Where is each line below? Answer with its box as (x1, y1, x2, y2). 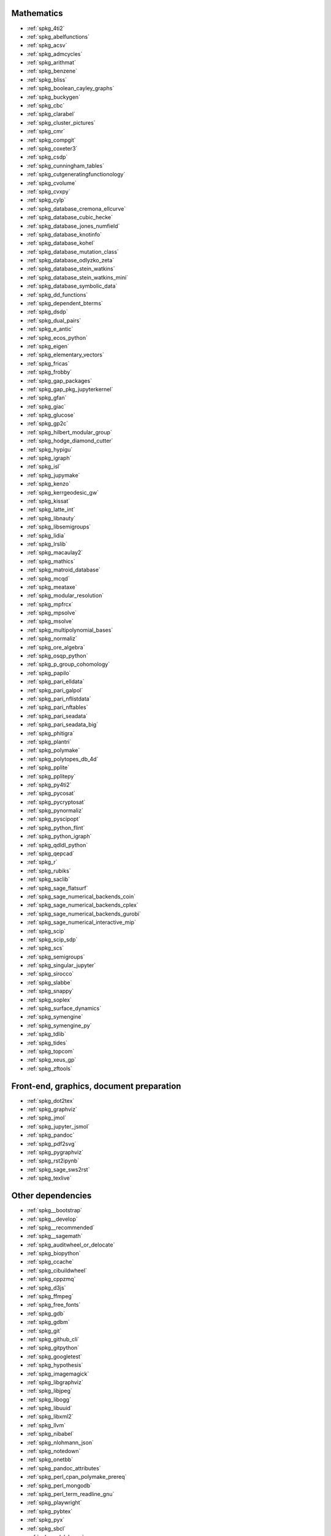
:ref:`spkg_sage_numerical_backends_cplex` (26, 901, 139, 909)
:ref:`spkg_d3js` (26, 1284, 66, 1291)
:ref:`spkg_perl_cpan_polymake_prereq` (26, 1473, 127, 1481)
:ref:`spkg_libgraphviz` (26, 1378, 83, 1385)
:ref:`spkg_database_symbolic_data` (26, 283, 118, 290)
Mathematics (11, 8, 63, 18)
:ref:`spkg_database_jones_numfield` (26, 222, 120, 230)
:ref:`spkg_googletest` (26, 1352, 82, 1360)
